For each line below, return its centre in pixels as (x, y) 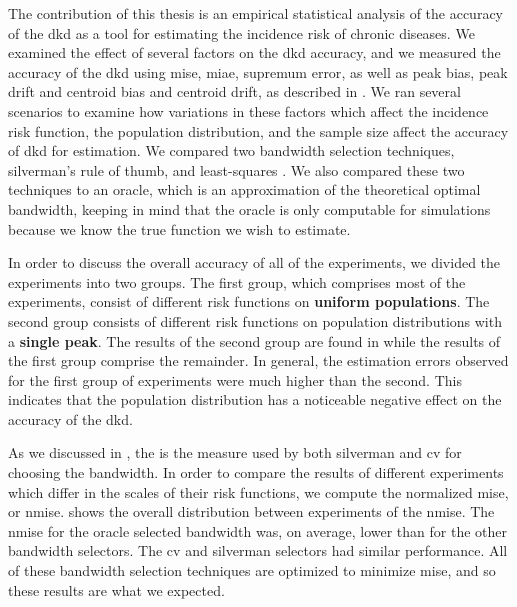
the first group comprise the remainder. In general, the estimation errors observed (258, 360)
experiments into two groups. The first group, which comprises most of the (237, 281)
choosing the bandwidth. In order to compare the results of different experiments (256, 472)
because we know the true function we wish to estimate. (179, 228)
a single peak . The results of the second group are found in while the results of (254, 340)
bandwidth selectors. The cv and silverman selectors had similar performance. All (258, 550)
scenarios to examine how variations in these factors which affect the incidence (248, 110)
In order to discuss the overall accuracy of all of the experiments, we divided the (254, 262)
